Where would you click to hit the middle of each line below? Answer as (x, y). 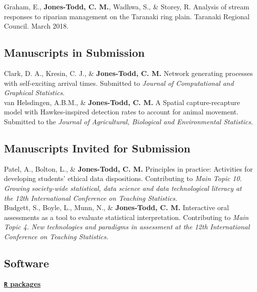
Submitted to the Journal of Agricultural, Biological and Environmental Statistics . (128, 121)
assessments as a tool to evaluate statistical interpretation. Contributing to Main (126, 217)
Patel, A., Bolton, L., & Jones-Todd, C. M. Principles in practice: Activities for (128, 168)
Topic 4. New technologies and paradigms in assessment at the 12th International (127, 227)
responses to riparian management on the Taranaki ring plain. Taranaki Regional (127, 16)
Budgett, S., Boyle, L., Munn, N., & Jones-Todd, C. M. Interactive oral (117, 207)
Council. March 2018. (36, 26)
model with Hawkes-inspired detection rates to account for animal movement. (121, 112)
